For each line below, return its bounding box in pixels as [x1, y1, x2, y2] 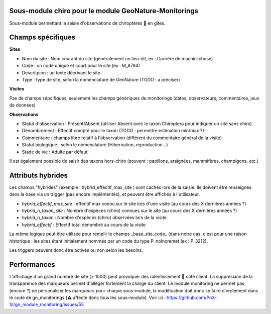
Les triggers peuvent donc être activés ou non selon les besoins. [9, 247, 143, 253]
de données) [9, 102, 36, 108]
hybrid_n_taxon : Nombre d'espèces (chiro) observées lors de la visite [22, 215, 167, 221]
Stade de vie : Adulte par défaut [22, 149, 88, 155]
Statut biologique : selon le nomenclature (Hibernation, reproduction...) [22, 142, 168, 148]
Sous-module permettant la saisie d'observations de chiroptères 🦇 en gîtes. [9, 20, 166, 26]
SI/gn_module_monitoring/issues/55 [9, 301, 84, 307]
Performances [9, 260, 55, 269]
